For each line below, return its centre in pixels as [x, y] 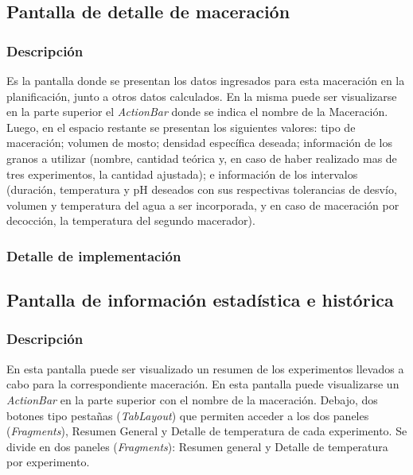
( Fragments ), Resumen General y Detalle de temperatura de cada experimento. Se [207, 431]
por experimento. [48, 462]
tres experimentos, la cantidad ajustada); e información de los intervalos [182, 174]
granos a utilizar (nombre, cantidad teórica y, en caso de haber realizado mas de [202, 158]
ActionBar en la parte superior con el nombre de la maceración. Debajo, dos [192, 399]
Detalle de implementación [94, 255]
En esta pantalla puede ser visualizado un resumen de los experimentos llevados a [205, 368]
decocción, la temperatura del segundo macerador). [131, 220]
